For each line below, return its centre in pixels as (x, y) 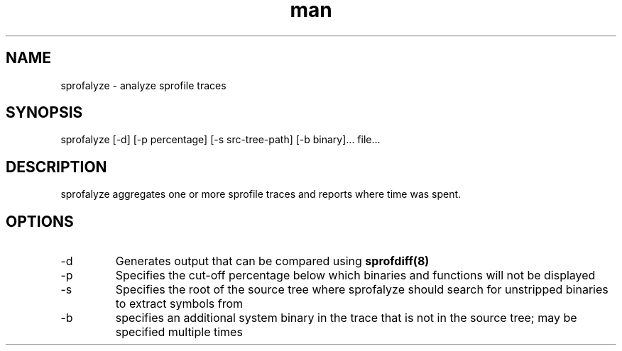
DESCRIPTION (56, 167)
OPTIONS (40, 221)
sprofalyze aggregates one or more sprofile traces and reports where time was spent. (261, 194)
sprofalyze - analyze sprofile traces (143, 85)
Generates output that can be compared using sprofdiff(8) (272, 261)
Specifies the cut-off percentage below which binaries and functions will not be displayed (355, 275)
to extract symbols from (179, 304)
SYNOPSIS (44, 113)
